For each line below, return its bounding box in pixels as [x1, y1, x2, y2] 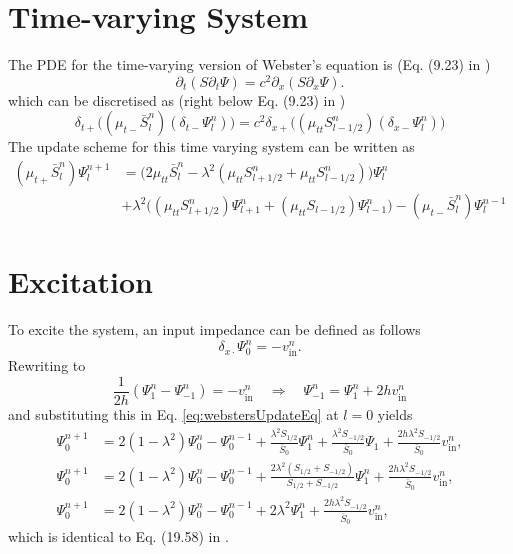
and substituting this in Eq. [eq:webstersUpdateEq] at [8, 404, 339, 425]
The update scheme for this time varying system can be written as [8, 136, 415, 157]
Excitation [8, 261, 154, 302]
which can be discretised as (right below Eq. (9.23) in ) [8, 89, 346, 110]
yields [377, 404, 413, 425]
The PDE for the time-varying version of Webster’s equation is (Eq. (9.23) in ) [8, 54, 491, 75]
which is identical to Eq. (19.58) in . [8, 526, 229, 547]
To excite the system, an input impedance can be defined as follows [8, 319, 421, 340]
